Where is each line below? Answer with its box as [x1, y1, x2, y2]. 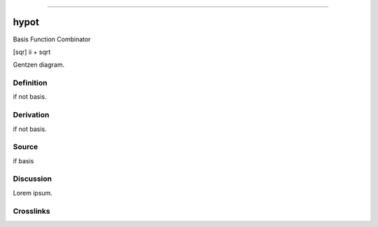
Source [13, 142, 38, 152]
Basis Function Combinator [13, 35, 91, 43]
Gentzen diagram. [13, 60, 65, 69]
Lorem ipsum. [13, 188, 52, 197]
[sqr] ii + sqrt [13, 48, 51, 56]
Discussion [13, 174, 52, 184]
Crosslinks [13, 206, 50, 216]
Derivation [13, 110, 50, 120]
